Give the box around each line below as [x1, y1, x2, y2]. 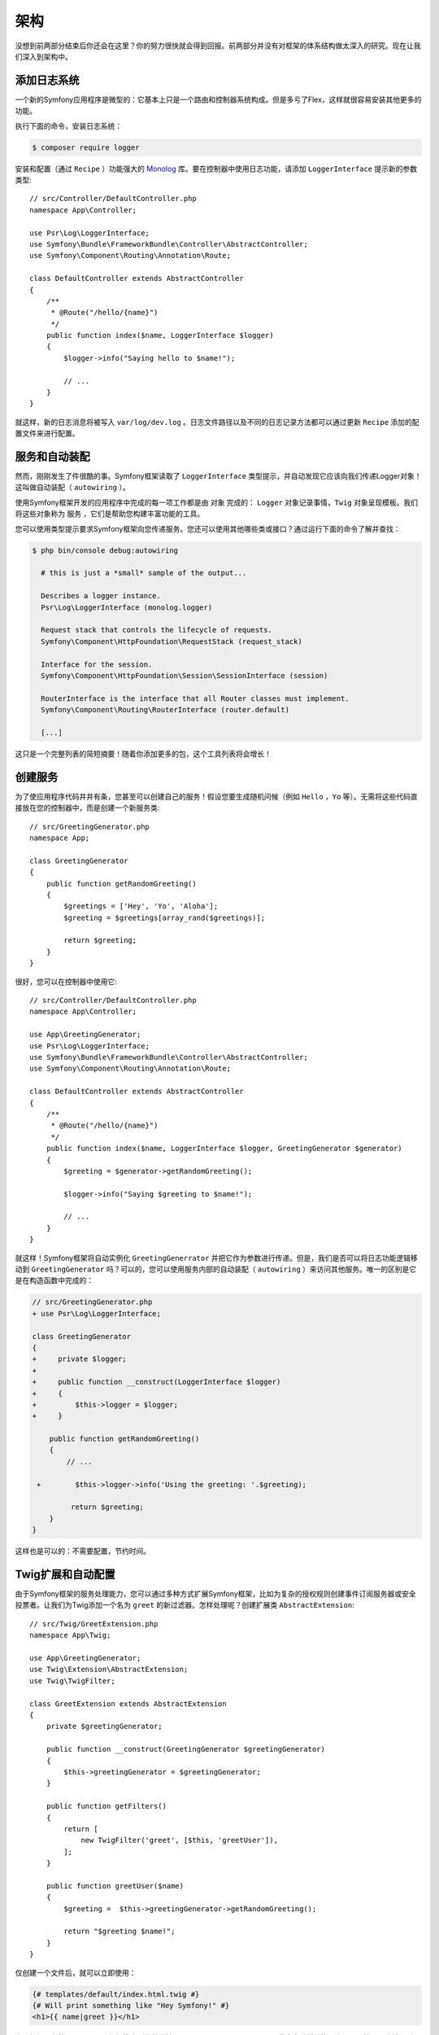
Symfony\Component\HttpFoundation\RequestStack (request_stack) [41, 637, 302, 646]
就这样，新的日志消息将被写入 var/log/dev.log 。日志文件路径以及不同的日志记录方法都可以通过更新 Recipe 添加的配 [15, 417, 419, 427]
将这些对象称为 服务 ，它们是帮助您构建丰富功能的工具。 [15, 509, 205, 519]
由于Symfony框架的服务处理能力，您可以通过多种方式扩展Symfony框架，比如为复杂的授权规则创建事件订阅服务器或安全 [15, 1589, 416, 1599]
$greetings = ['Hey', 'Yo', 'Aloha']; [63, 902, 219, 911]
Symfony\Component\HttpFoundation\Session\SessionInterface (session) [41, 671, 328, 680]
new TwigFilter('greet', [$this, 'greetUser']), [80, 1836, 278, 1845]
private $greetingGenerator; [46, 1722, 163, 1731]
